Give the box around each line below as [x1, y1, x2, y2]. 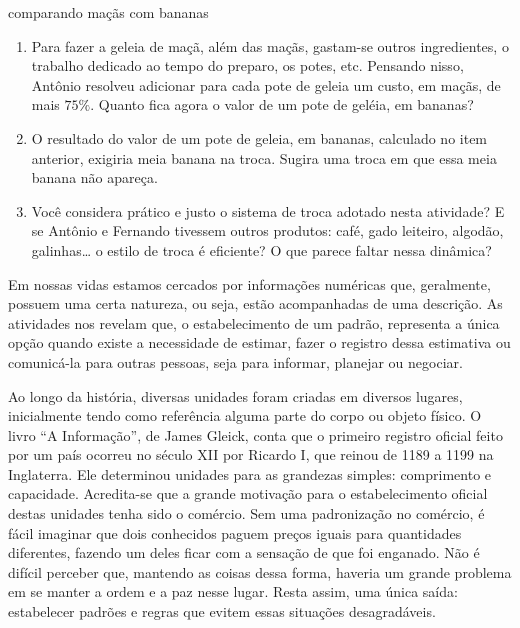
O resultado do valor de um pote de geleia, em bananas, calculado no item [31, 127, 488, 148]
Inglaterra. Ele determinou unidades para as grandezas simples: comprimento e [8, 463, 492, 484]
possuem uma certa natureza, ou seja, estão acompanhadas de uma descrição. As [8, 293, 503, 314]
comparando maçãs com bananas [8, 2, 209, 22]
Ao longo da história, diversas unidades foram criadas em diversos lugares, [8, 385, 463, 406]
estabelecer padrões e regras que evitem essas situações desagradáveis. [8, 601, 436, 622]
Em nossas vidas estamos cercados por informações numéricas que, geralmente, [8, 273, 491, 294]
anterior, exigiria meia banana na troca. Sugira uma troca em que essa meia [31, 147, 497, 168]
